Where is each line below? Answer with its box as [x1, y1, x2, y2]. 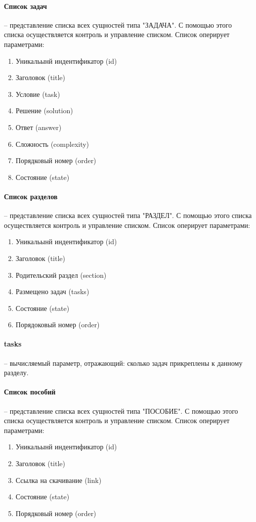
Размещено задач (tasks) [15, 286, 89, 297]
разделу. [4, 367, 29, 378]
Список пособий [4, 387, 56, 397]
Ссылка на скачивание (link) [15, 475, 102, 485]
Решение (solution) [15, 105, 73, 116]
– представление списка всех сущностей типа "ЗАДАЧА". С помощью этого [4, 19, 232, 30]
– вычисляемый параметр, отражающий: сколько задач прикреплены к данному [4, 357, 243, 368]
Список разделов [4, 191, 58, 201]
